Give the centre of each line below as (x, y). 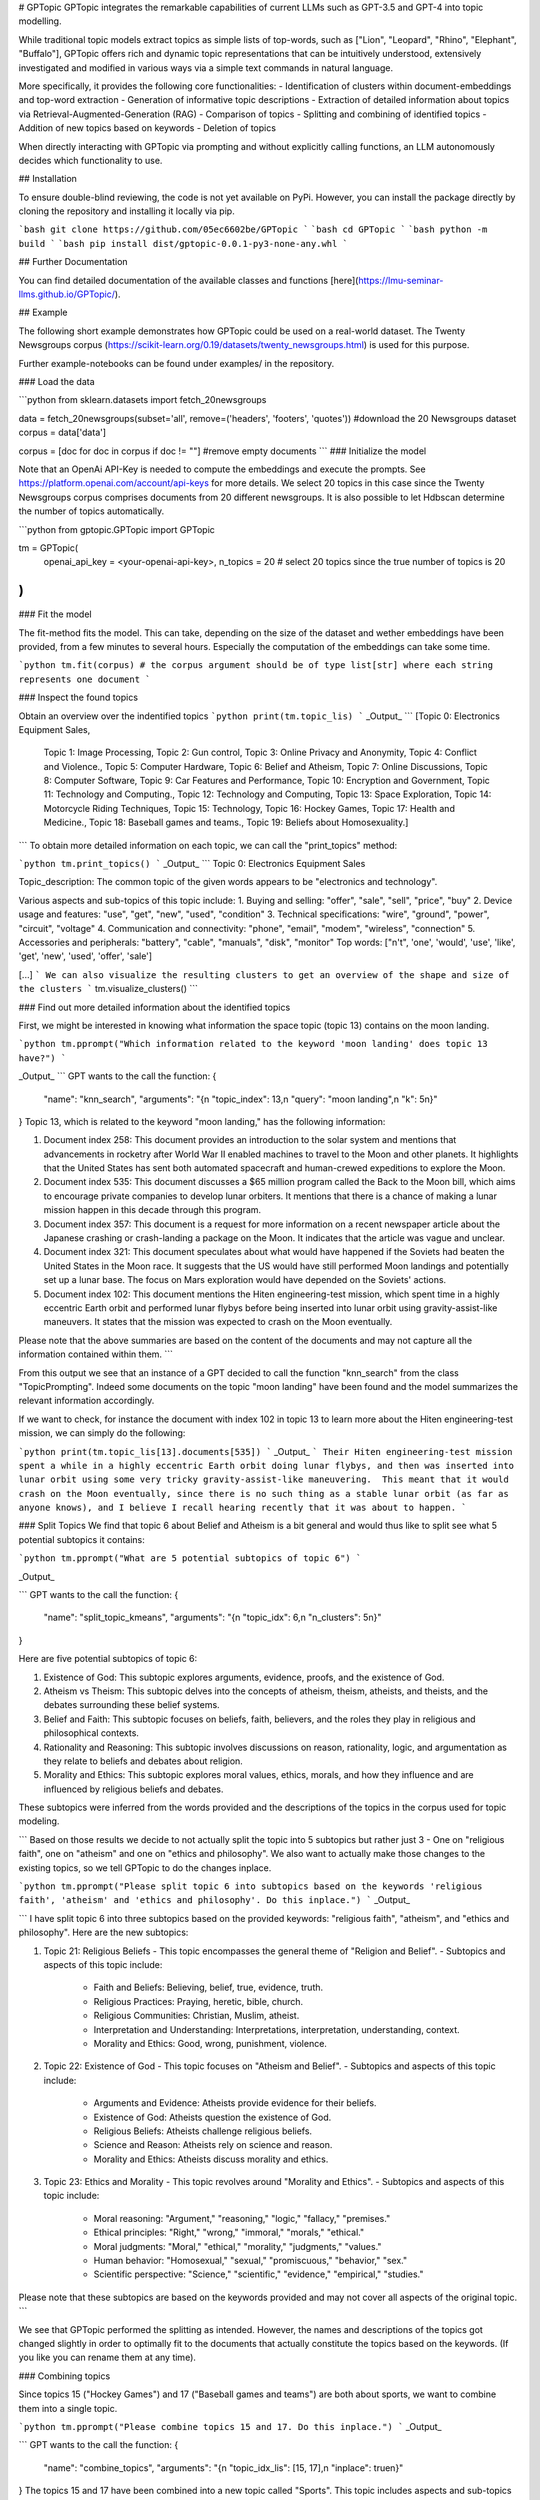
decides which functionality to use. (90, 160)
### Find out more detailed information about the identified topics (154, 1007)
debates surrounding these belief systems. (131, 1705)
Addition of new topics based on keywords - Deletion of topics (147, 128)
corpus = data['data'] (62, 432)
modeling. (39, 1821)
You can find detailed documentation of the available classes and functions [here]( (188, 280)
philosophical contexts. (91, 1733)
